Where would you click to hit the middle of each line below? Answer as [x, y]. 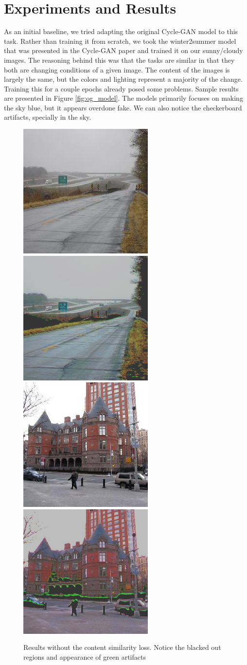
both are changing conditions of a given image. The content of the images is [117, 69]
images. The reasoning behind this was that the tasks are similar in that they [119, 60]
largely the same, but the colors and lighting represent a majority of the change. [123, 79]
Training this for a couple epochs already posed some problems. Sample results [121, 88]
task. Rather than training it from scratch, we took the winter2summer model [120, 41]
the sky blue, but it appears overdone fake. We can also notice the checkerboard [123, 107]
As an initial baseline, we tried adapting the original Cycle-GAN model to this [121, 31]
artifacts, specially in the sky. [48, 117]
